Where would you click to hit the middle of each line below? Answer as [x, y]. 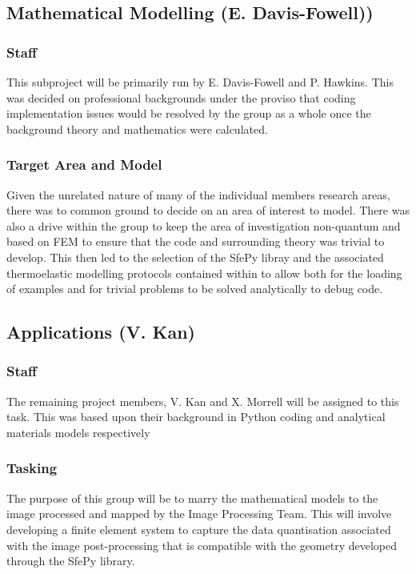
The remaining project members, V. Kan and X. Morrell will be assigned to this [203, 401]
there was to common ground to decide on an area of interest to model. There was [208, 210]
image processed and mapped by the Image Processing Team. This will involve [199, 514]
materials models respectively [78, 432]
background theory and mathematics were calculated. [137, 128]
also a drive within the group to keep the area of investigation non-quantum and [204, 225]
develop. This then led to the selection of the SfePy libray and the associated [195, 257]
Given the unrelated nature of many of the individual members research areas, [198, 194]
